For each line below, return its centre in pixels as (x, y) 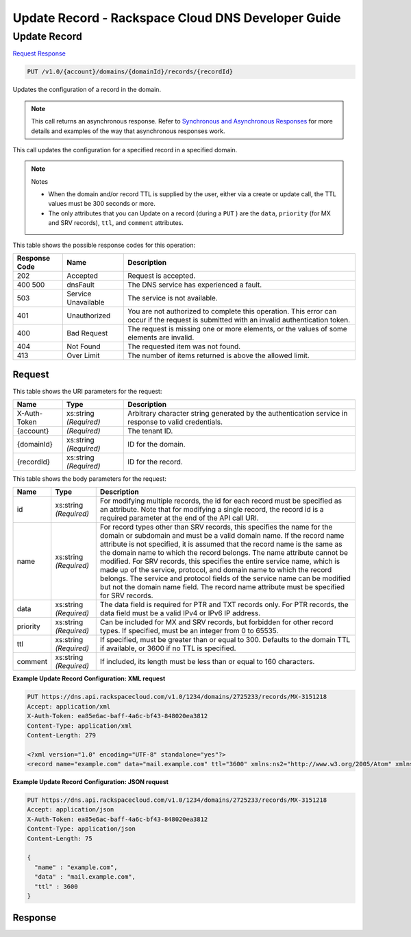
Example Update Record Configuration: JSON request (91, 782)
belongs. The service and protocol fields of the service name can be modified (225, 578)
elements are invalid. (161, 337)
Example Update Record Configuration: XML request (89, 678)
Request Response (39, 54)
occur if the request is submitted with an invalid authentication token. (239, 320)
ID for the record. (155, 462)
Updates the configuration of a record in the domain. (87, 90)
